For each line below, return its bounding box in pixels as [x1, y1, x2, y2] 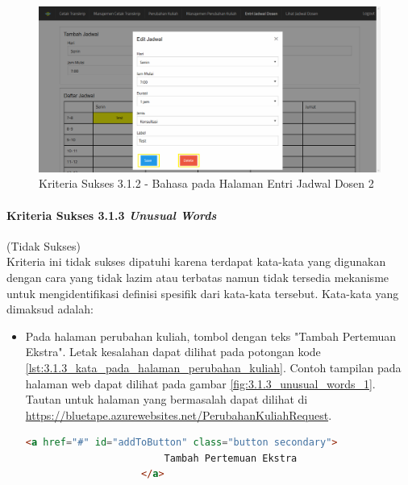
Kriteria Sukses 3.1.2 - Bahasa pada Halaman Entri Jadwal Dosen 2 [39, 175, 374, 192]
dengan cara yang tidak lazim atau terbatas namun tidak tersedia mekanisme [6, 268, 389, 285]
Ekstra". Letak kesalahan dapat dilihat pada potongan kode [25, 343, 321, 360]
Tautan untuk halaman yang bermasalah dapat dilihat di [25, 391, 308, 408]
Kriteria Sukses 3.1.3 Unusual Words [6, 206, 217, 223]
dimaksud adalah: [6, 301, 94, 317]
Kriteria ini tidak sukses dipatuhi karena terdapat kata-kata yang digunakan [6, 253, 386, 270]
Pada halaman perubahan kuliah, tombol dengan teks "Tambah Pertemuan [25, 327, 397, 344]
